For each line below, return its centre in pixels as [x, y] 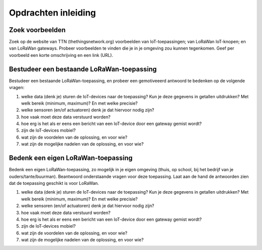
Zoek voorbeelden [37, 30]
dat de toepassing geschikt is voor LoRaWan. [54, 183]
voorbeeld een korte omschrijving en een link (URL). [61, 55]
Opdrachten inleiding [53, 13]
